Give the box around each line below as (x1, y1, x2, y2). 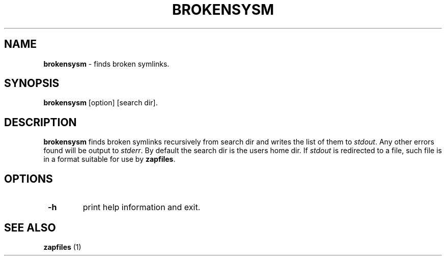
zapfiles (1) (43, 242, 81, 251)
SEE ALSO (4, 221, 56, 234)
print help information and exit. (82, 202, 201, 213)
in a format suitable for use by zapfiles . (43, 155, 176, 164)
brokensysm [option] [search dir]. (43, 98, 158, 107)
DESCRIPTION (4, 115, 77, 129)
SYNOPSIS (4, 77, 60, 90)
